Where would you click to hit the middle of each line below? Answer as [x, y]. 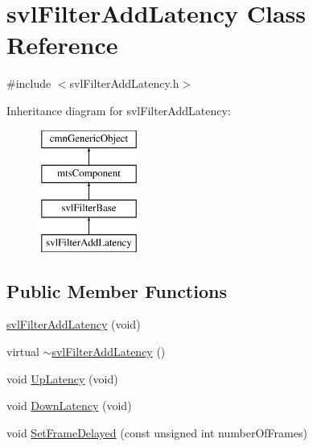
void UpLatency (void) [62, 378]
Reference [62, 45]
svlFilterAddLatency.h [124, 83]
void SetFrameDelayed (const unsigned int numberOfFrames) [157, 432]
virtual [23, 352]
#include [29, 83]
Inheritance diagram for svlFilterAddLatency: [119, 110]
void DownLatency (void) [69, 406]
